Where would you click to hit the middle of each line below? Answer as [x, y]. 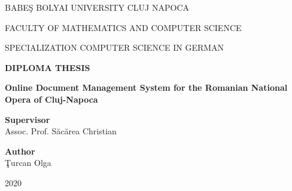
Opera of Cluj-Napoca [51, 99]
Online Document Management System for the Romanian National [146, 87]
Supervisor [28, 119]
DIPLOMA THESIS [48, 67]
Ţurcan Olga [28, 163]
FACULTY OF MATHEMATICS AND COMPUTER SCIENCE [123, 27]
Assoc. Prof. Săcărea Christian [61, 131]
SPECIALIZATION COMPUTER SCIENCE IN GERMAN [115, 47]
